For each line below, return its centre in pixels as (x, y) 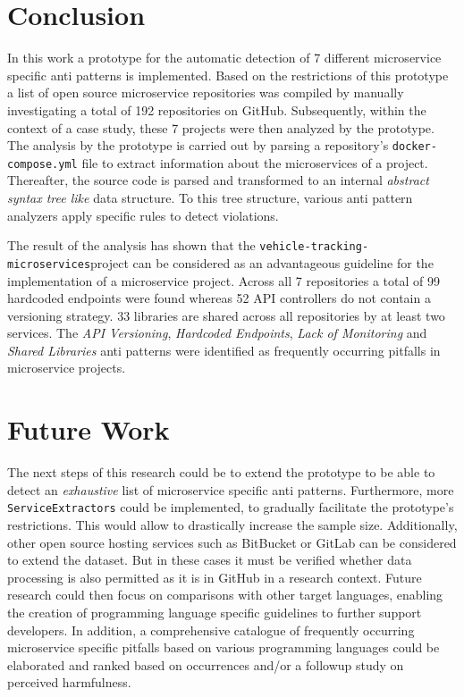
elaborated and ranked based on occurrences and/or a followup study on (206, 664)
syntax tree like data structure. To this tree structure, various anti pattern (210, 197)
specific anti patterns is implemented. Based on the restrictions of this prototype (228, 75)
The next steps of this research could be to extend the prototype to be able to (221, 472)
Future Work (89, 429)
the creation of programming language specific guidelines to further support (215, 612)
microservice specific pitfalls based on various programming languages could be (224, 647)
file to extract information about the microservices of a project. (255, 162)
